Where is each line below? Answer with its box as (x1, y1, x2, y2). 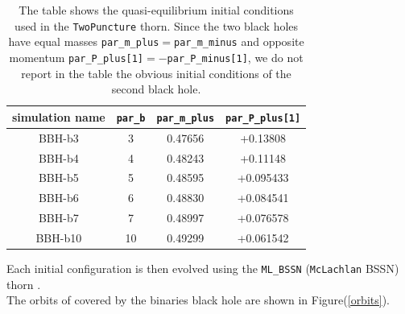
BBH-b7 (38, 209, 79, 226)
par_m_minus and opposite (174, 33, 304, 50)
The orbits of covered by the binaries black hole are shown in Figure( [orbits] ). (6, 291, 390, 308)
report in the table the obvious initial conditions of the (21, 64, 291, 81)
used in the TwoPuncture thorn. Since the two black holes (14, 17, 299, 34)
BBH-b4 (38, 149, 79, 166)
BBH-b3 (38, 129, 79, 146)
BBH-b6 (38, 189, 79, 206)
